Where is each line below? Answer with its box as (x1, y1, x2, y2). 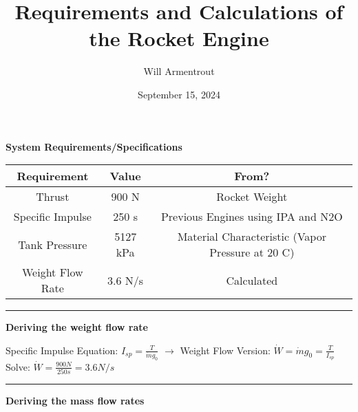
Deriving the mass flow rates (6, 393, 145, 408)
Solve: (6, 359, 30, 373)
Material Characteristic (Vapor (177, 228, 326, 245)
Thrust (36, 188, 70, 205)
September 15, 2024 (138, 87, 220, 101)
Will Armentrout (143, 64, 215, 78)
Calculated (226, 272, 278, 288)
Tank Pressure (18, 236, 87, 252)
